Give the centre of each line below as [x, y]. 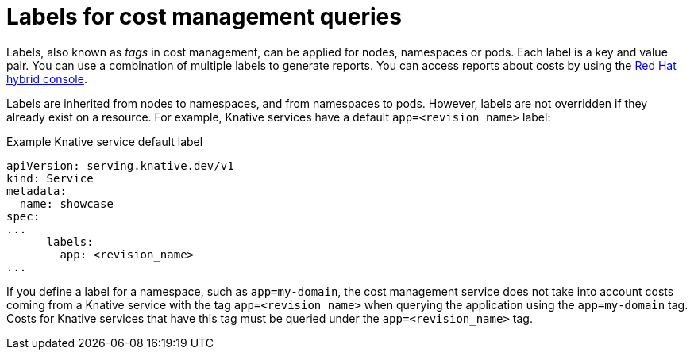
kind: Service [50, 178]
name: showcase [66, 203]
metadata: [37, 191]
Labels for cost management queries [204, 17]
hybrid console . [47, 78]
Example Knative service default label [105, 141]
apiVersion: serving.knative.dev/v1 [120, 165]
